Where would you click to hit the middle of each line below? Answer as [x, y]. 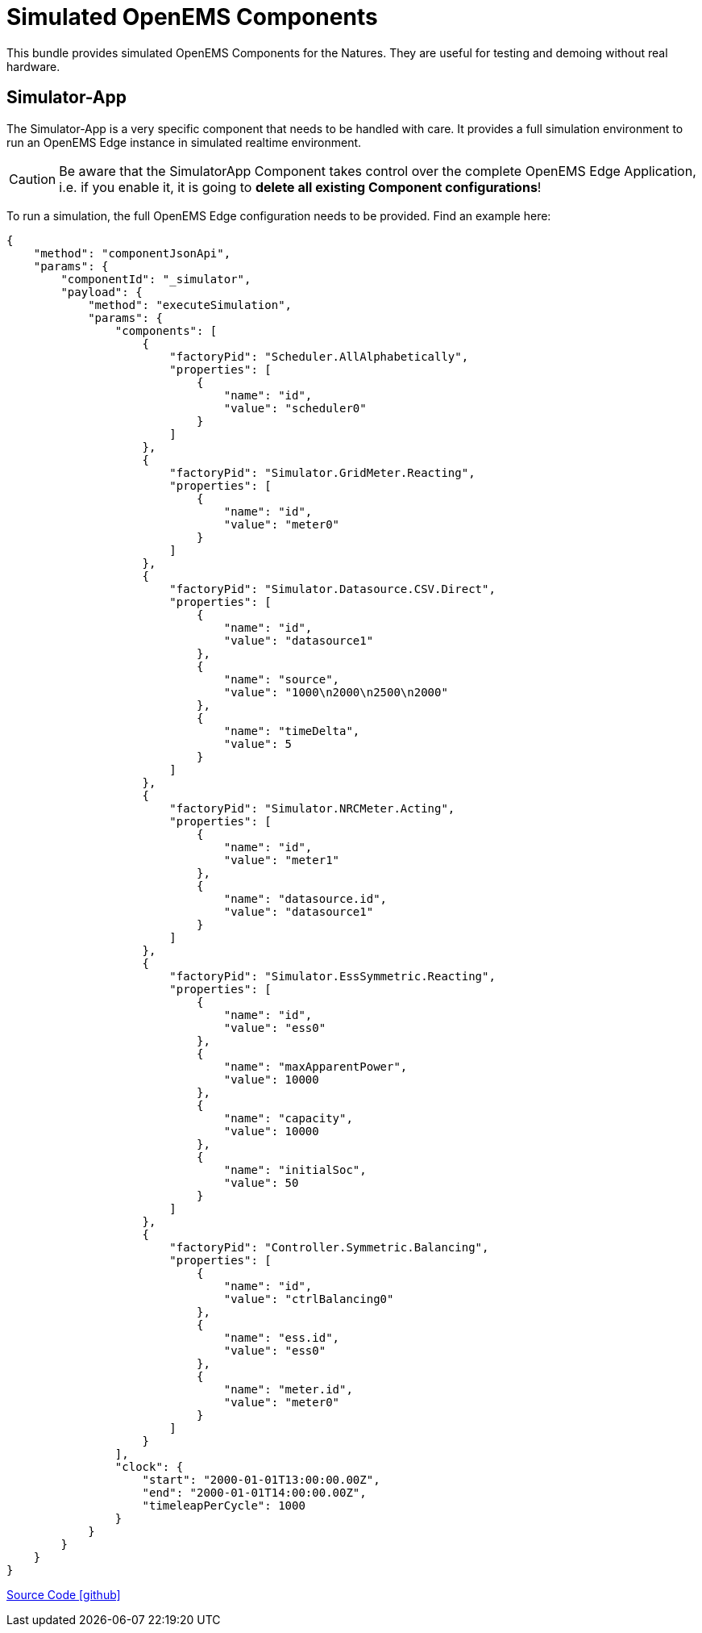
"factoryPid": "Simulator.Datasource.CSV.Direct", [332, 589]
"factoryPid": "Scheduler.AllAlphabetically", [319, 356]
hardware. [33, 66]
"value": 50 [261, 1182]
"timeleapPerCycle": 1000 [224, 1505]
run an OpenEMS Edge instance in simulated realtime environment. [184, 142]
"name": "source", [282, 679]
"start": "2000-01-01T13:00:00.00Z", [261, 1479]
